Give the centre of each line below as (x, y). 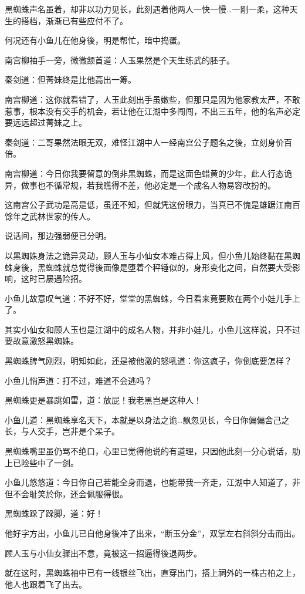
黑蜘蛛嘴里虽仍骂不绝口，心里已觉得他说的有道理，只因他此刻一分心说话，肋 (152, 451)
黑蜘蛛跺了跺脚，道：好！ (54, 513)
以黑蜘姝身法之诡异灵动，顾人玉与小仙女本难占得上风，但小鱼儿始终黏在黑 (148, 255)
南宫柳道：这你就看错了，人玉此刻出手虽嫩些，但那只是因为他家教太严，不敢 (152, 99)
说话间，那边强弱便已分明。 (58, 236)
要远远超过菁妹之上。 (46, 122)
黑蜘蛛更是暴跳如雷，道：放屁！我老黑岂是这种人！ (103, 400)
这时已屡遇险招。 (54, 279)
